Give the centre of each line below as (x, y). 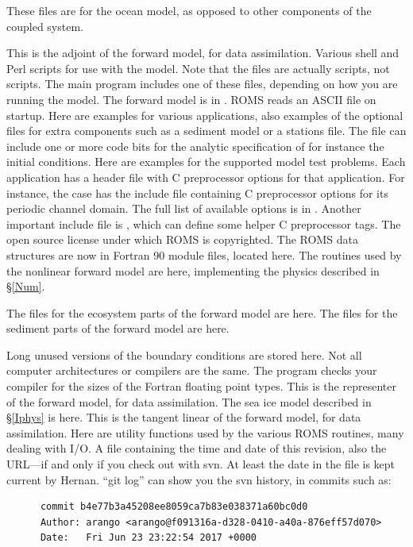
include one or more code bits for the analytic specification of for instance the (195, 146)
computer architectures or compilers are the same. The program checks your (192, 370)
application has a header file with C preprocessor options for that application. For (206, 177)
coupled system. (45, 26)
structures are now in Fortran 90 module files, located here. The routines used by (204, 254)
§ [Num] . (26, 286)
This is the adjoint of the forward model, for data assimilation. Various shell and (203, 53)
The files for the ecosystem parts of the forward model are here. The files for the (202, 312)
